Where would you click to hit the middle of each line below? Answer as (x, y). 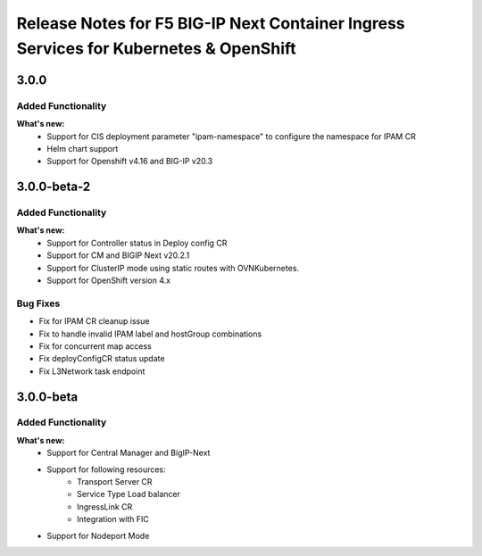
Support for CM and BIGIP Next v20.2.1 (118, 255)
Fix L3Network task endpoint (92, 371)
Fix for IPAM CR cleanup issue (94, 321)
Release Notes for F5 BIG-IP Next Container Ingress (211, 23)
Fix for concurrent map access (95, 346)
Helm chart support (83, 148)
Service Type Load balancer (129, 494)
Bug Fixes (38, 303)
